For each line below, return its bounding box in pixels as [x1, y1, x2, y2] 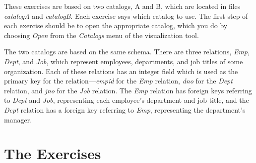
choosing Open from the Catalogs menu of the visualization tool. [4, 30, 199, 40]
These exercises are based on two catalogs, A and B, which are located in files [4, 1, 241, 11]
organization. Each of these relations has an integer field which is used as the [4, 66, 238, 76]
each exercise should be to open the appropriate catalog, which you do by [4, 20, 228, 31]
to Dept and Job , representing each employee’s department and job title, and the [4, 95, 249, 105]
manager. [4, 114, 32, 124]
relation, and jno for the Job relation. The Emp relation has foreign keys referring [4, 85, 252, 95]
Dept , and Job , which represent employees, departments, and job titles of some [4, 56, 243, 66]
